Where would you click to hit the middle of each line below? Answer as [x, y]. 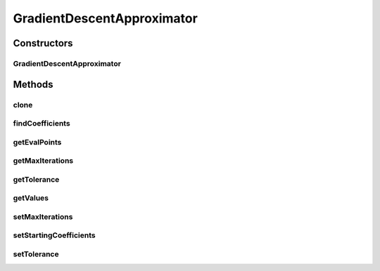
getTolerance [36, 179]
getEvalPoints [37, 142]
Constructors [43, 43]
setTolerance [36, 254]
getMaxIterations [43, 161]
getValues [31, 198]
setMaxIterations [43, 216]
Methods [33, 84]
